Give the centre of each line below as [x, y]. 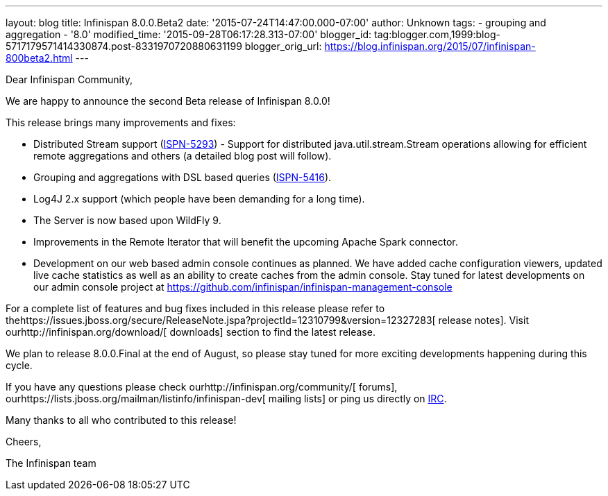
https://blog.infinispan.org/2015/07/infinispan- [430, 46]
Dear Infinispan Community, [69, 79]
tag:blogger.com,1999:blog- [437, 34]
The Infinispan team [51, 463]
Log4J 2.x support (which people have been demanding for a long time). [199, 199]
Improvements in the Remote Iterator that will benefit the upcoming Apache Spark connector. [246, 242]
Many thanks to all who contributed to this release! [121, 420]
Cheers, [24, 442]
